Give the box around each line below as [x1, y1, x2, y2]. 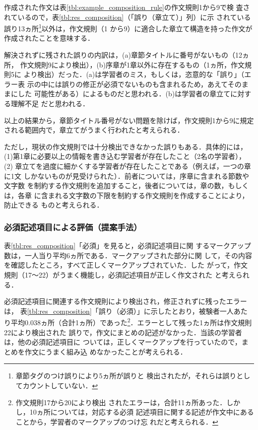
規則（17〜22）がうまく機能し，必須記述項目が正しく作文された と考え [4, 269, 236, 280]
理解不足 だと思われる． [10, 98, 89, 108]
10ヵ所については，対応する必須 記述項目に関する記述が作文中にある [29, 407, 254, 417]
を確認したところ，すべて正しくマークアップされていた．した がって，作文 [4, 260, 248, 270]
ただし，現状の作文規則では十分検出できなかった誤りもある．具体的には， [4, 141, 247, 151]
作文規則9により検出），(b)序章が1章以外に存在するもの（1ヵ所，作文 [20, 59, 245, 70]
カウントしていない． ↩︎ [22, 380, 98, 390]
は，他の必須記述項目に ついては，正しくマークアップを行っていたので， [4, 337, 242, 347]
